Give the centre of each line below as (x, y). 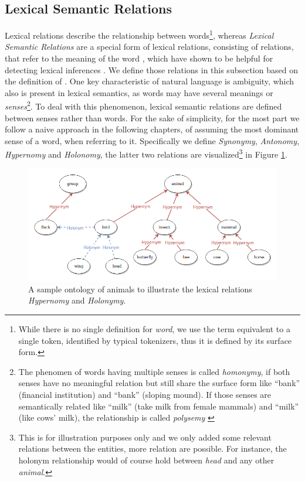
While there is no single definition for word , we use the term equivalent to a (154, 329)
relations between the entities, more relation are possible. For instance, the (152, 448)
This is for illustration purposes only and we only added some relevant (145, 437)
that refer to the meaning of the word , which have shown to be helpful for (139, 58)
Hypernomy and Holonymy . (77, 300)
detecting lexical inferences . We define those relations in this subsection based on (151, 69)
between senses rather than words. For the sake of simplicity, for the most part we (152, 117)
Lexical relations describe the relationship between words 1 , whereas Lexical (139, 34)
